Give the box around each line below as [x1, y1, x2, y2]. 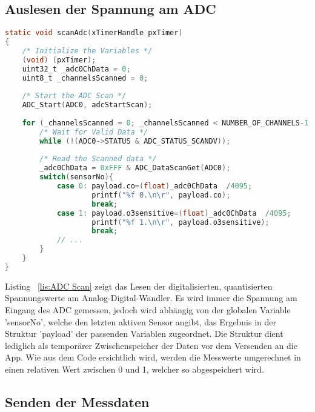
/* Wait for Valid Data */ [39, 127, 148, 136]
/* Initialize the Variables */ [22, 46, 153, 55]
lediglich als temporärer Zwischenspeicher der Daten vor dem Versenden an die [5, 339, 297, 351]
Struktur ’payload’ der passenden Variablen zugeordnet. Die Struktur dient [5, 327, 283, 340]
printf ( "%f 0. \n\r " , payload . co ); [91, 190, 231, 199]
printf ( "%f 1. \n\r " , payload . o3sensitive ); [91, 218, 270, 227]
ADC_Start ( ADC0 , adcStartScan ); [22, 101, 153, 110]
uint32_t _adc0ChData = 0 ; [22, 64, 131, 73]
